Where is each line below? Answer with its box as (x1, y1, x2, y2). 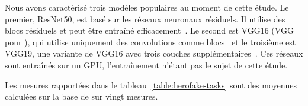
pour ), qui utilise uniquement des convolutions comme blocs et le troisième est (5, 35, 296, 48)
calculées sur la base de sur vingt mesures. (5, 90, 158, 102)
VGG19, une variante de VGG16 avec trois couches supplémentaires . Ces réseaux (5, 47, 303, 59)
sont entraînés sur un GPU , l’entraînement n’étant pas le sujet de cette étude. (5, 58, 288, 71)
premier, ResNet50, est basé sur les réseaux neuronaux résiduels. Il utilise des (5, 12, 285, 25)
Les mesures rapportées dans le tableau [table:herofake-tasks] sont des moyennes (5, 78, 297, 91)
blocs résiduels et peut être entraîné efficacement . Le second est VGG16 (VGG (5, 24, 294, 37)
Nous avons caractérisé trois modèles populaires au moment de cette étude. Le (5, 1, 289, 13)
